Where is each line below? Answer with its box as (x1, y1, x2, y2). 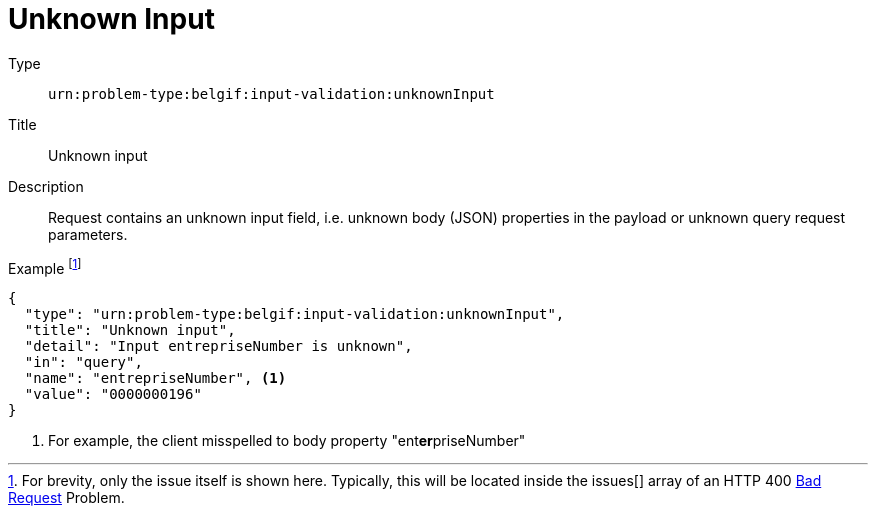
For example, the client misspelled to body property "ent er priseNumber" (48, 432, 526, 450)
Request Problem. (8, 489, 125, 507)
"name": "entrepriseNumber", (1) (24, 370, 287, 387)
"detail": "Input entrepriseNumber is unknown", (24, 338, 413, 355)
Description (8, 177, 84, 195)
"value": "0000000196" (24, 386, 202, 403)
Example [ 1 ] (8, 256, 82, 277)
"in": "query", (24, 354, 143, 371)
